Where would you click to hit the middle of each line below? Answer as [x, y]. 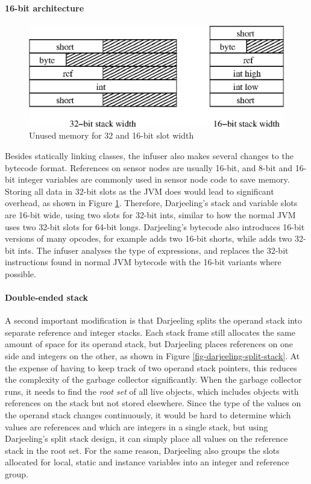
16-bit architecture [45, 8]
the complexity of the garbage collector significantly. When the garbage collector [153, 379]
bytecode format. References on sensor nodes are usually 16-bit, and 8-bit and [149, 167]
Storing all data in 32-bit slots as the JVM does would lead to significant [140, 191]
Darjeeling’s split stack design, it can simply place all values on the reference [146, 438]
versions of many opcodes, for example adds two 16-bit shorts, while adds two [149, 238]
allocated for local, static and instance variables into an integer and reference [147, 462]
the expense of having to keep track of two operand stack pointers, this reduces [151, 367]
